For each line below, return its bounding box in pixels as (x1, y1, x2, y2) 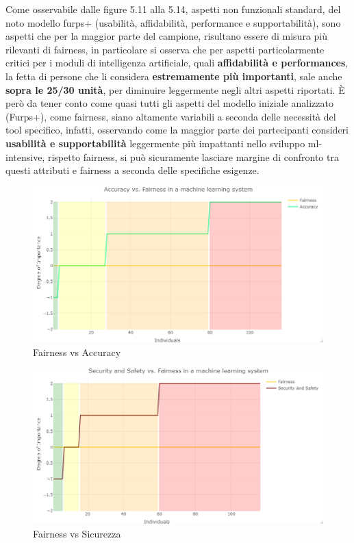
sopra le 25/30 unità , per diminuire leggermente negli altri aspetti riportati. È (5, 82, 345, 97)
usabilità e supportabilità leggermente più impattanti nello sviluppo (5, 136, 305, 150)
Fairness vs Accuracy (33, 344, 121, 359)
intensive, (5, 149, 45, 164)
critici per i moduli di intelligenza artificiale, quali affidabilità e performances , (5, 55, 349, 70)
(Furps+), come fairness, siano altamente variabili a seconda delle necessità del (5, 109, 336, 123)
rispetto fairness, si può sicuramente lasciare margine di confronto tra (47, 149, 339, 164)
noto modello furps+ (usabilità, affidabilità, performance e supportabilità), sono (5, 15, 341, 29)
